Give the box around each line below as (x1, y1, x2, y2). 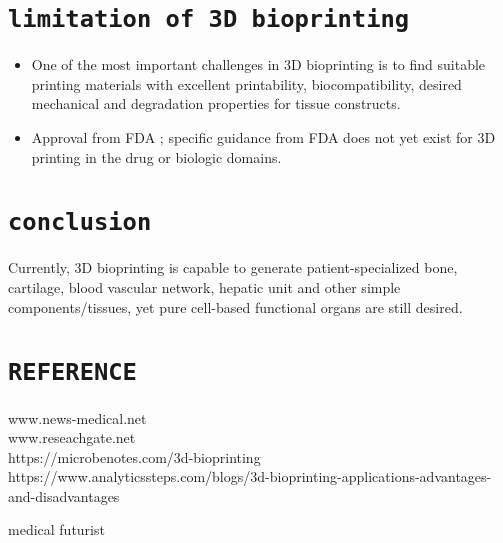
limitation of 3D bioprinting (8, 5, 410, 34)
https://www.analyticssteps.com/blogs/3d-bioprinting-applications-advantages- (8, 466, 492, 487)
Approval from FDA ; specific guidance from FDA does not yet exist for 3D (31, 127, 496, 148)
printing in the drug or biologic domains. (31, 146, 282, 167)
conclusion (8, 208, 152, 237)
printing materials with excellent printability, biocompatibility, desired (31, 73, 462, 94)
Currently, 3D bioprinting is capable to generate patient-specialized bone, (8, 257, 458, 278)
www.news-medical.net (8, 407, 147, 428)
